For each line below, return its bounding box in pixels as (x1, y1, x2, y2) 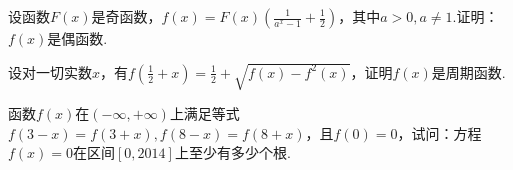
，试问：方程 (397, 122, 482, 143)
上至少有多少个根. (174, 142, 291, 163)
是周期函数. (431, 61, 506, 82)
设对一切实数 (8, 61, 92, 82)
